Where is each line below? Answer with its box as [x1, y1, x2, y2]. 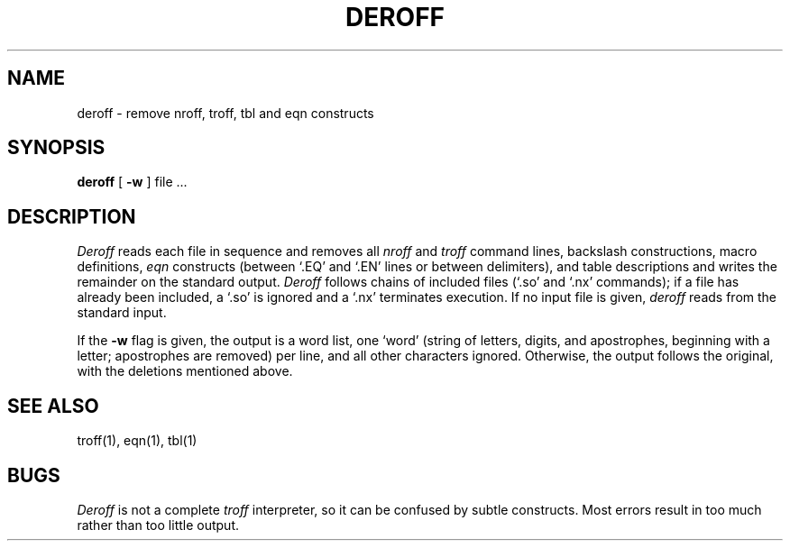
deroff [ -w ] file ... [77, 174, 188, 190]
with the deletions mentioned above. [77, 363, 293, 379]
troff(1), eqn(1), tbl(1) [77, 433, 197, 449]
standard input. [77, 305, 167, 321]
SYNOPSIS [7, 136, 106, 160]
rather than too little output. [77, 516, 239, 533]
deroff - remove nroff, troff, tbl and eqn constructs [77, 105, 374, 121]
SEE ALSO [7, 394, 99, 417]
